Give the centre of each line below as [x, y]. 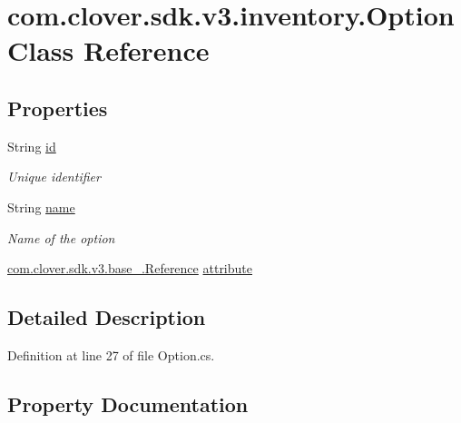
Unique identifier [54, 177]
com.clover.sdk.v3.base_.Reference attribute [130, 268]
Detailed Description [107, 317]
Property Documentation [128, 403]
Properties [58, 108]
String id [32, 146]
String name [41, 207]
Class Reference [108, 50]
